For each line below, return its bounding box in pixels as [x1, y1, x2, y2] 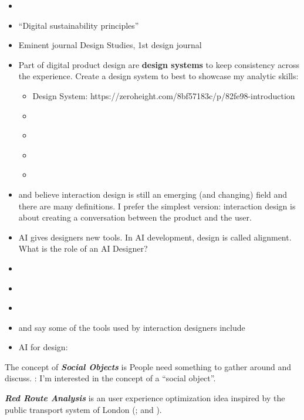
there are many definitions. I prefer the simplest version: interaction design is [18, 199, 296, 212]
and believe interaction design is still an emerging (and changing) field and [18, 188, 288, 200]
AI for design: [18, 341, 68, 353]
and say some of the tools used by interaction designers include [18, 321, 245, 333]
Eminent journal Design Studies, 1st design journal [18, 39, 202, 51]
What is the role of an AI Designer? [18, 242, 148, 255]
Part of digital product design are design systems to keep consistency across [18, 58, 299, 70]
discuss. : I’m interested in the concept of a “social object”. [5, 372, 216, 384]
